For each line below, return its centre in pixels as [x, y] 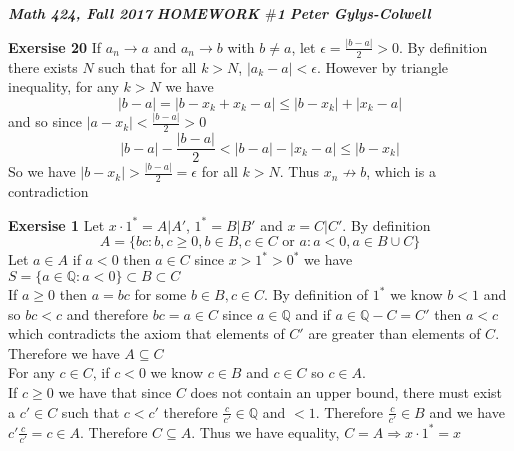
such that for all [147, 66]
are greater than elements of [394, 333]
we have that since [115, 392]
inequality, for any [63, 86]
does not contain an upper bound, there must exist [346, 392]
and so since [45, 121]
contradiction [48, 191]
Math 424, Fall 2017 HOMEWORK [134, 13]
